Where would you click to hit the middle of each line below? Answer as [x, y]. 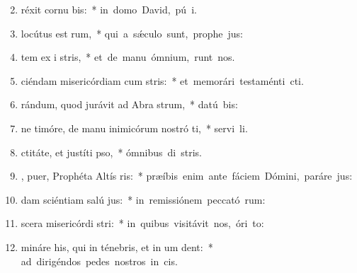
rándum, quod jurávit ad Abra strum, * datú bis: [129, 104]
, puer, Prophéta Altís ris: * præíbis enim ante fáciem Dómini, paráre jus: [187, 176]
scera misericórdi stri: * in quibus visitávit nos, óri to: [142, 223]
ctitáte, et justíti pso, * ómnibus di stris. [111, 152]
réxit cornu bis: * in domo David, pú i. [109, 9]
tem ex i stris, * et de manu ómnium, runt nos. [128, 57]
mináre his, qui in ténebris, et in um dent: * [117, 246]
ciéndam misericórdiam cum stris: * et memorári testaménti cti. [162, 80]
